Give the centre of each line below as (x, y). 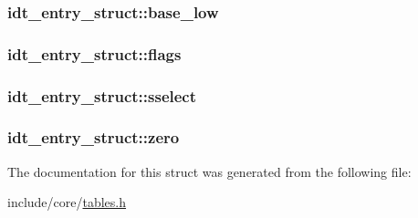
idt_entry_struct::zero (94, 137)
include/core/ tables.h (67, 202)
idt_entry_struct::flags (94, 53)
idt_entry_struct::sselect (102, 95)
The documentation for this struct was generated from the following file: (209, 171)
